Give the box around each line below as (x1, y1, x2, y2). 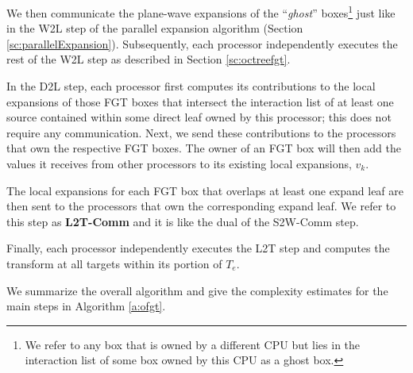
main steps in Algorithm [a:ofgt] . (6, 298, 166, 314)
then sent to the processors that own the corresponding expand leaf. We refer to (6, 198, 396, 214)
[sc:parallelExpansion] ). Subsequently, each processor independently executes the (6, 35, 398, 52)
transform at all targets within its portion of (6, 255, 222, 271)
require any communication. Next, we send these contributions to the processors (6, 124, 396, 140)
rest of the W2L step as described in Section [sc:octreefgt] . (6, 51, 291, 67)
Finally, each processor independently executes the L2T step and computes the (6, 240, 390, 256)
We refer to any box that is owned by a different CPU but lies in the (25, 336, 361, 352)
